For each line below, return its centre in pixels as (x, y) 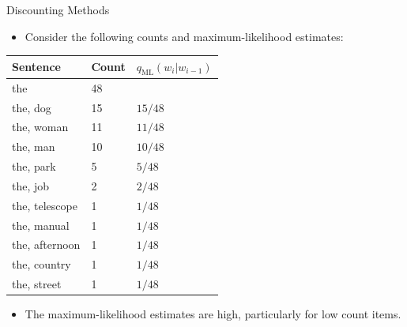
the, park (34, 166)
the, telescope (45, 205)
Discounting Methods (58, 9)
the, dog (32, 107)
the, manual (41, 225)
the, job (31, 185)
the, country (41, 264)
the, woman (40, 127)
